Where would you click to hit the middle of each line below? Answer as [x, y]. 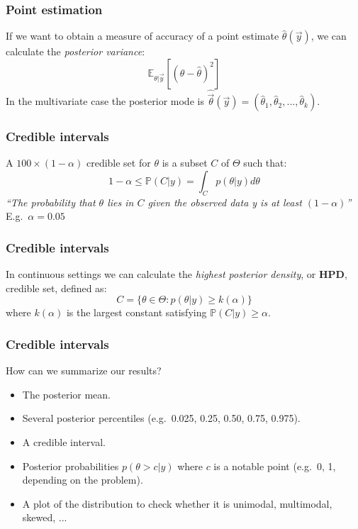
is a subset [185, 163]
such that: [265, 163]
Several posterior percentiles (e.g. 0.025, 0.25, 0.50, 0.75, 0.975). [161, 418]
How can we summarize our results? [84, 371]
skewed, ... [45, 517]
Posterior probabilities [71, 466]
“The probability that [51, 202]
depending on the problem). [83, 480]
